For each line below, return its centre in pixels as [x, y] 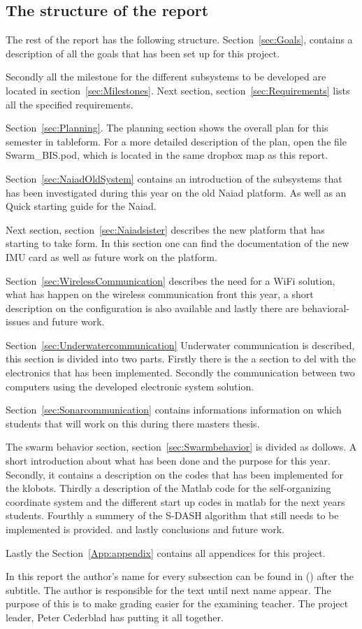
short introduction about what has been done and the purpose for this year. [168, 461]
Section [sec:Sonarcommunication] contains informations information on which [174, 410]
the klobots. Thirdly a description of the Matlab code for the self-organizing [168, 488]
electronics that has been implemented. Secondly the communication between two [180, 373]
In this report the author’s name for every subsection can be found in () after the [180, 576]
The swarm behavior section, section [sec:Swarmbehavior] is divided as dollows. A [181, 447]
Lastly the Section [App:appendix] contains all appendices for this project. [166, 552]
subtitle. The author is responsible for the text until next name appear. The [168, 589]
